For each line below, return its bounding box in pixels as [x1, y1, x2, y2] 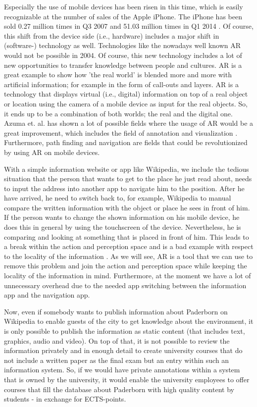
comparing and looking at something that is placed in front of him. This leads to [4, 231, 249, 242]
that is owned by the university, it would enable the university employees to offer [4, 374, 250, 384]
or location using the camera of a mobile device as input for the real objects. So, [4, 98, 248, 108]
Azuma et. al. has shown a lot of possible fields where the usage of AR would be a [4, 118, 254, 128]
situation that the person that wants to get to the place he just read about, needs [4, 173, 252, 184]
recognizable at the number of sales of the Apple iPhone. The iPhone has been [4, 11, 242, 21]
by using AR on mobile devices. [4, 147, 100, 157]
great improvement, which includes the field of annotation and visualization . [4, 127, 238, 138]
